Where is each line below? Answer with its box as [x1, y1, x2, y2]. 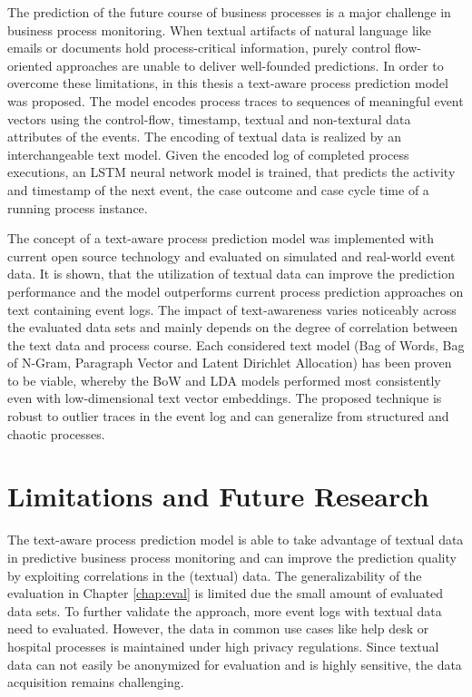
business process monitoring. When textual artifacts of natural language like [7, 20, 431, 39]
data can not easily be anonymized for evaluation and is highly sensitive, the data [7, 654, 462, 673]
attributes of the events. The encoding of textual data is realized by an [7, 127, 401, 146]
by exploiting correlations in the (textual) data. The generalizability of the [7, 565, 422, 584]
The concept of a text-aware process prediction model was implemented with [7, 229, 435, 248]
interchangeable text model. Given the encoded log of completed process [7, 144, 409, 163]
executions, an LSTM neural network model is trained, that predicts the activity [7, 162, 456, 182]
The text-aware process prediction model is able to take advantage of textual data [7, 530, 464, 549]
